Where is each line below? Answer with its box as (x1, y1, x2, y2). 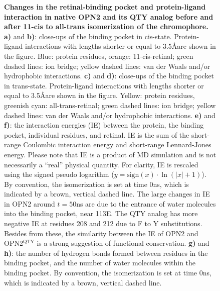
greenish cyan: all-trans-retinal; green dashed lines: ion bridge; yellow (4, 100, 216, 110)
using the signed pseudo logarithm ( (4, 169, 114, 179)
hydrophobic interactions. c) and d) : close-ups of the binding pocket (4, 70, 214, 81)
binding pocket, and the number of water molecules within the (4, 257, 196, 268)
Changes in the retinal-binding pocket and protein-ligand (4, 2, 206, 12)
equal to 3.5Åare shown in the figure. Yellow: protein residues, (4, 90, 195, 101)
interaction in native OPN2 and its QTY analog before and (4, 11, 213, 22)
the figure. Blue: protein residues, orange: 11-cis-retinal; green (4, 50, 193, 61)
